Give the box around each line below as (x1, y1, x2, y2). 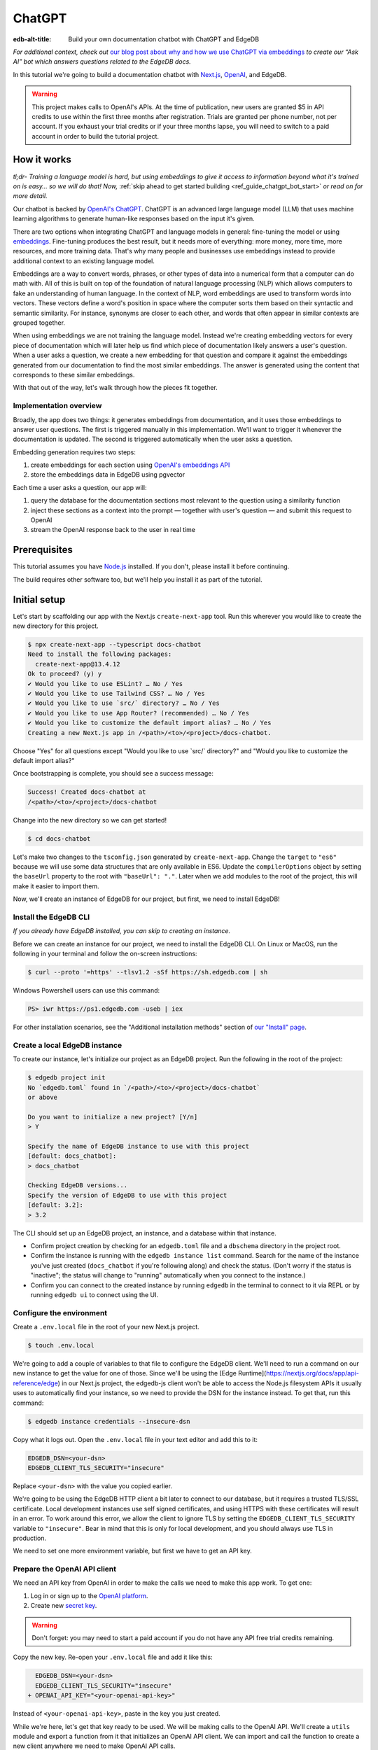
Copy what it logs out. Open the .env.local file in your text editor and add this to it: (13, 1435, 258, 1443)
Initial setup (13, 594, 66, 605)
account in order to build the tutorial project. (31, 132, 160, 140)
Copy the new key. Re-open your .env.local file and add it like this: (13, 1653, 213, 1662)
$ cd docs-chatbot (27, 834, 91, 843)
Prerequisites (13, 544, 73, 556)
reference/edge (13, 1379, 59, 1387)
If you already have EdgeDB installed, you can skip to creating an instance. (13, 927, 231, 935)
